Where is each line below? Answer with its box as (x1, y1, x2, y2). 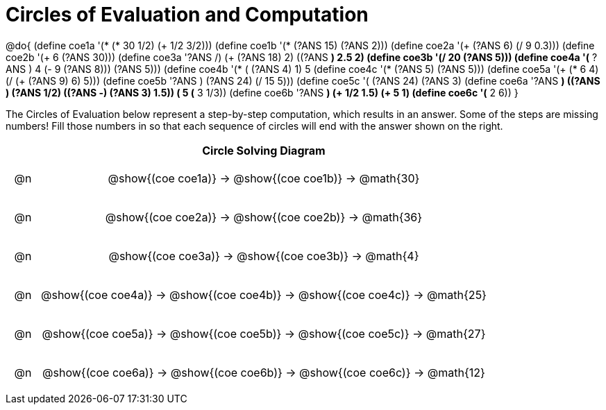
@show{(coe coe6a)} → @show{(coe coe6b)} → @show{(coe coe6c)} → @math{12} (42, 365, 485, 379)
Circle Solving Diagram (202, 143, 326, 157)
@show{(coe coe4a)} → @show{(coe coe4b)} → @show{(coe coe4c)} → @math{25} (40, 287, 487, 302)
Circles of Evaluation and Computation (6, 3, 369, 26)
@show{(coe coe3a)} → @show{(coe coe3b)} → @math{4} (108, 248, 419, 263)
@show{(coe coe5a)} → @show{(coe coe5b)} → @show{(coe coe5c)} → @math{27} (42, 326, 486, 341)
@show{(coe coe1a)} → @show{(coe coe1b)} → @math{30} (108, 171, 420, 185)
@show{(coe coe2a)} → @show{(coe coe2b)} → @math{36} (105, 210, 423, 224)
